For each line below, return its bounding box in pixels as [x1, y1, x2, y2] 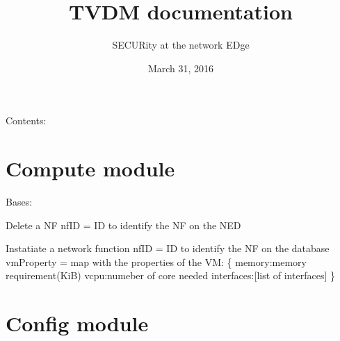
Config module [6, 309, 149, 338]
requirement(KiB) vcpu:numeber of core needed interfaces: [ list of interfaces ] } [6, 268, 335, 283]
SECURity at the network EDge [112, 38, 250, 52]
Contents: [6, 113, 47, 128]
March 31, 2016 [147, 60, 214, 75]
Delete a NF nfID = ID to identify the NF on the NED [6, 217, 241, 232]
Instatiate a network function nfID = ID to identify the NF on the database [6, 241, 330, 256]
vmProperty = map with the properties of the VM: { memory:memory [6, 254, 307, 269]
